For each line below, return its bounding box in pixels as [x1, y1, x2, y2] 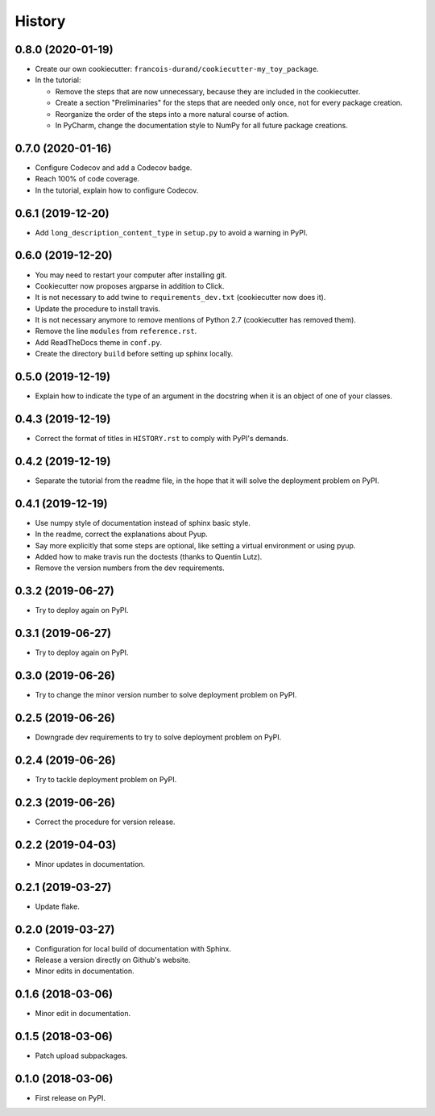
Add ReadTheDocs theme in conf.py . [35, 337, 163, 347]
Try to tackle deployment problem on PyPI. [35, 774, 177, 784]
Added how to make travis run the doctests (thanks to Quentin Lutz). [35, 552, 263, 562]
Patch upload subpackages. [35, 1051, 128, 1060]
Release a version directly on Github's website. [35, 955, 191, 964]
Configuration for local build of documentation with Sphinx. [35, 943, 232, 953]
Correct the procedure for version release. [35, 817, 176, 827]
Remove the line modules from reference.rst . [35, 327, 197, 336]
